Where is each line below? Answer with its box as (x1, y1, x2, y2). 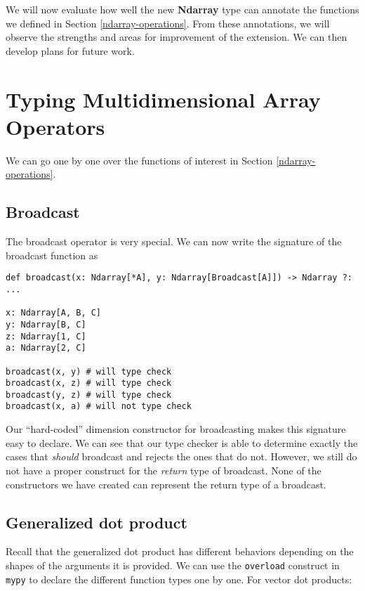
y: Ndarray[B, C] (6, 319, 86, 330)
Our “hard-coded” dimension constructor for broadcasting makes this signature (6, 422, 346, 436)
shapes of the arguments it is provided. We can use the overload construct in (6, 557, 340, 572)
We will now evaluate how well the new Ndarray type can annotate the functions (6, 2, 359, 16)
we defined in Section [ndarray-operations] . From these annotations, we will (6, 15, 330, 30)
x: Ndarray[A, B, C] (6, 308, 102, 318)
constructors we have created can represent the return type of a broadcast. (6, 476, 326, 491)
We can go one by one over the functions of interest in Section (6, 152, 273, 167)
